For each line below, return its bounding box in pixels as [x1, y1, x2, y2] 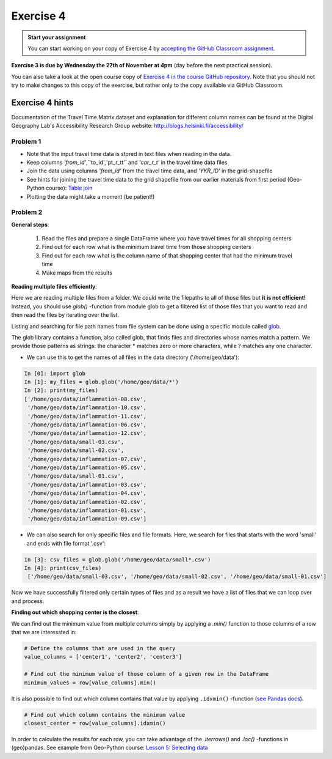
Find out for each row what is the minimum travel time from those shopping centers [41, 243, 251, 251]
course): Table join [46, 184, 93, 192]
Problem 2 [11, 208, 43, 217]
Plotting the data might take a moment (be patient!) [26, 193, 155, 200]
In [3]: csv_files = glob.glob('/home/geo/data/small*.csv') [24, 556, 211, 563]
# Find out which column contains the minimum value [24, 711, 186, 718]
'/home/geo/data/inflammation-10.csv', [27, 404, 146, 411]
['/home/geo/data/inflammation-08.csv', [24, 395, 146, 402]
